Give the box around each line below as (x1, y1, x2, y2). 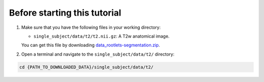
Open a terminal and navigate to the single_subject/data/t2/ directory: (21, 51, 175, 57)
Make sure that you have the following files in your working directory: (21, 24, 161, 30)
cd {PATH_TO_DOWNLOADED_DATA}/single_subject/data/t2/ (19, 64, 154, 70)
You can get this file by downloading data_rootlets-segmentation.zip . (21, 42, 160, 48)
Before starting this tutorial (9, 7, 122, 18)
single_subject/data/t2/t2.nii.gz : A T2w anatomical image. (33, 33, 170, 39)
